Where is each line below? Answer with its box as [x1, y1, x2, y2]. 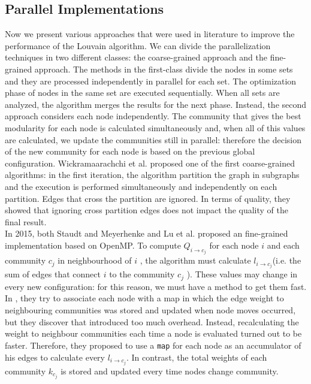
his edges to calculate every [5, 350, 105, 363]
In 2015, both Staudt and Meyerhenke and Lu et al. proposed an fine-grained [5, 227, 288, 240]
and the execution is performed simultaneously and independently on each [5, 180, 277, 192]
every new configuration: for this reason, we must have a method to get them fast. [5, 280, 307, 292]
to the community [109, 268, 175, 280]
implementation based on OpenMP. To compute [5, 238, 181, 251]
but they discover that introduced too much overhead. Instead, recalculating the [5, 315, 299, 328]
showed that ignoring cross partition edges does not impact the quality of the [5, 204, 289, 216]
